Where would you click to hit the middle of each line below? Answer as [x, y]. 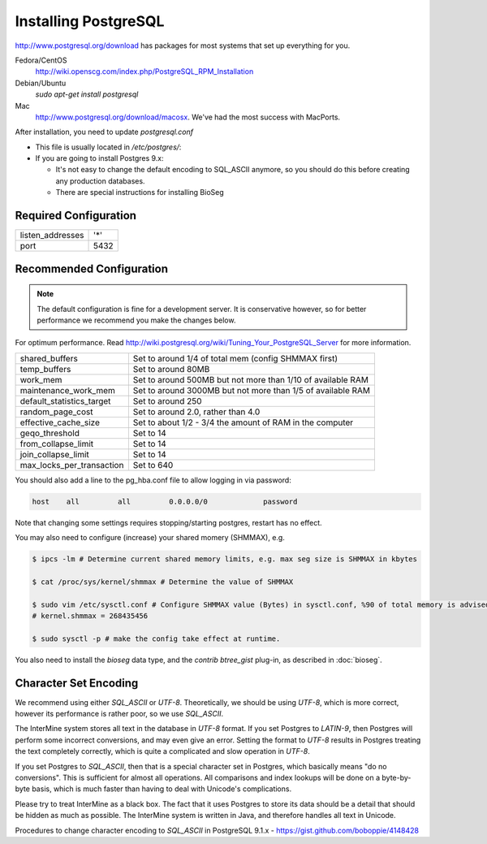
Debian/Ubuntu [41, 83]
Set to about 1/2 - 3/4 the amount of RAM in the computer [243, 422]
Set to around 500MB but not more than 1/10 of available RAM [251, 379]
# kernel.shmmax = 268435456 [90, 616]
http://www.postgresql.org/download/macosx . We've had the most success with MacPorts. [188, 117]
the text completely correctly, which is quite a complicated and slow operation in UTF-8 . [162, 751]
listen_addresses [52, 236]
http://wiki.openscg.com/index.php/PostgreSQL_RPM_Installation [144, 71]
